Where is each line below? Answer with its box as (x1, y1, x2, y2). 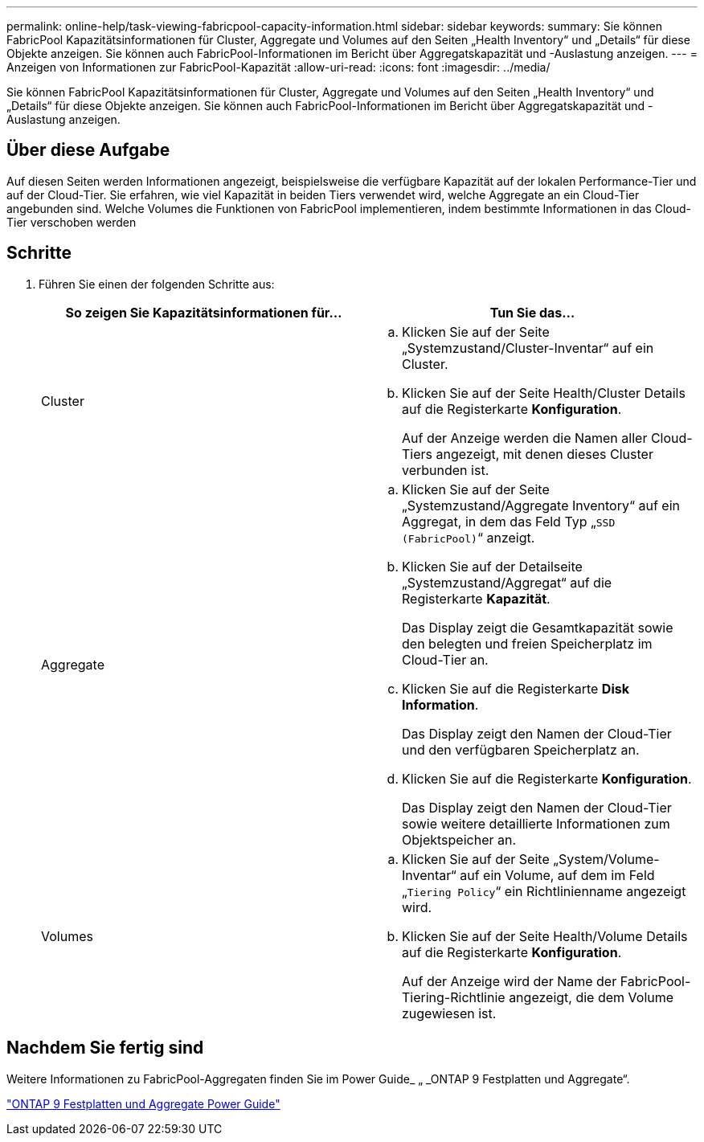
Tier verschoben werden (6, 215, 137, 229)
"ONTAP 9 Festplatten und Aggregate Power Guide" (6, 1096, 280, 1111)
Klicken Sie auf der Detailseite (402, 558, 583, 575)
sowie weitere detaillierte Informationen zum (402, 815, 670, 832)
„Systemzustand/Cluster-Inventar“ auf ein (402, 339, 654, 356)
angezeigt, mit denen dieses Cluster (436, 445, 653, 462)
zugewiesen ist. (402, 1005, 497, 1021)
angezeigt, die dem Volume (509, 989, 674, 1005)
